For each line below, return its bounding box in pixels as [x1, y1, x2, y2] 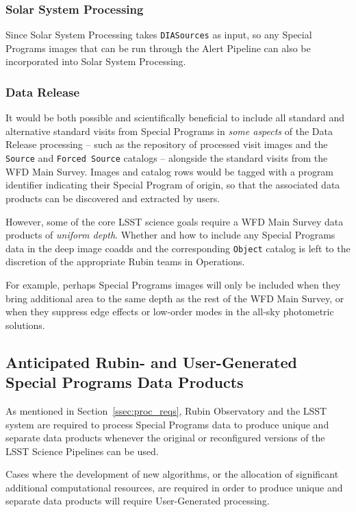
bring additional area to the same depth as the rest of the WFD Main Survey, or [5, 291, 344, 305]
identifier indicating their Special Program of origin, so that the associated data [5, 178, 340, 192]
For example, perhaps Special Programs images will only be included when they [5, 277, 341, 291]
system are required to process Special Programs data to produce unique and [5, 417, 329, 431]
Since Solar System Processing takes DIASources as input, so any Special [5, 27, 312, 42]
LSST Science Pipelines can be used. [5, 443, 159, 458]
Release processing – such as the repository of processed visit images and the [5, 137, 328, 151]
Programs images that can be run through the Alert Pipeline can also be [5, 40, 311, 55]
